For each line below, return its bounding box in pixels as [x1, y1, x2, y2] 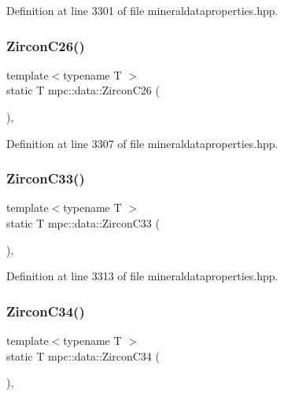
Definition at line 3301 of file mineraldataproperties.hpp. [6, 2, 278, 18]
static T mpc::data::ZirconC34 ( [6, 347, 160, 364]
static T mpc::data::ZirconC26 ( [6, 82, 160, 98]
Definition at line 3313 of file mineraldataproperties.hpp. [6, 268, 278, 284]
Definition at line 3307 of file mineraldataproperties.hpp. [6, 135, 278, 151]
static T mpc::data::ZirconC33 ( [6, 215, 160, 231]
